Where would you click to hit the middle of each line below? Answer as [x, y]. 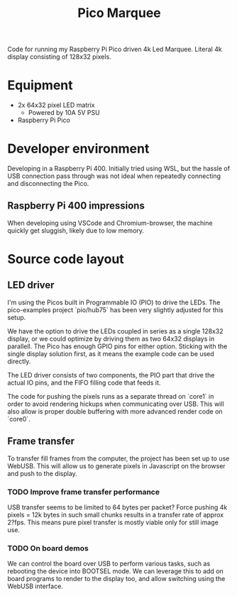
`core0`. [19, 419]
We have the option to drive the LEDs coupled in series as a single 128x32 [115, 331]
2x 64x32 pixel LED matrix [56, 105]
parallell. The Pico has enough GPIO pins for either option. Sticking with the [117, 346]
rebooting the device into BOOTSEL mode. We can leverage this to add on [115, 571]
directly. [19, 361]
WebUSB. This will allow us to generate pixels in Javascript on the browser [116, 465]
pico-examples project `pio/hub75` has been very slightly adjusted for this [115, 309]
